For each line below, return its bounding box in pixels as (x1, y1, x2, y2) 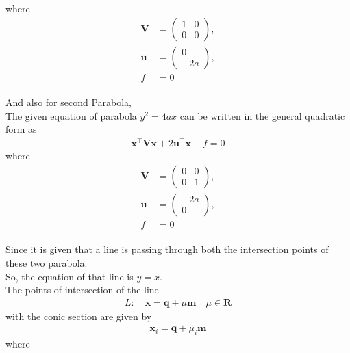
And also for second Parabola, (5, 95, 132, 109)
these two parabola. (5, 256, 88, 270)
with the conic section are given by (5, 309, 152, 323)
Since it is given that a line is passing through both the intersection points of (5, 242, 329, 257)
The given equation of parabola (5, 108, 137, 122)
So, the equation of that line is (5, 269, 134, 283)
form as (5, 122, 37, 136)
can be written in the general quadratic (179, 108, 345, 122)
